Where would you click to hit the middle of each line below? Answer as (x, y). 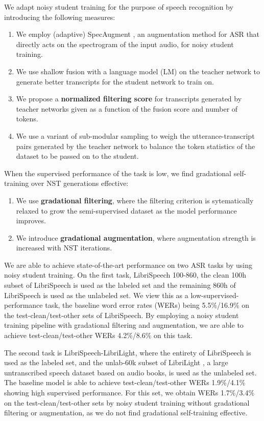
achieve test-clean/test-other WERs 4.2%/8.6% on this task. (99, 335)
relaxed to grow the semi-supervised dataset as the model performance (126, 210)
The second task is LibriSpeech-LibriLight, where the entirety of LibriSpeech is (128, 352)
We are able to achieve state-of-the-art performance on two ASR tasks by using (128, 265)
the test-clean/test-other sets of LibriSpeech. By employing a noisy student (122, 315)
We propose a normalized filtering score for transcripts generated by (129, 99)
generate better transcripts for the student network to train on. (115, 81)
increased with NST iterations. (64, 248)
